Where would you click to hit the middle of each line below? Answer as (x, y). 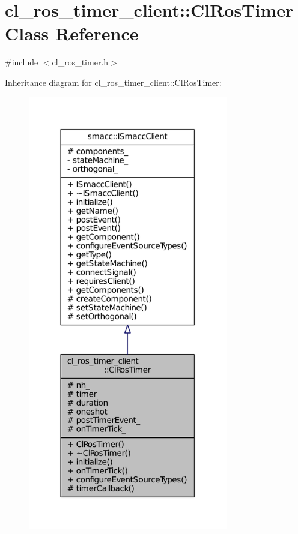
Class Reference (72, 33)
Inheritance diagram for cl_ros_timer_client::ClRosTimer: (113, 82)
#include (22, 62)
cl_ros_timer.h (80, 62)
